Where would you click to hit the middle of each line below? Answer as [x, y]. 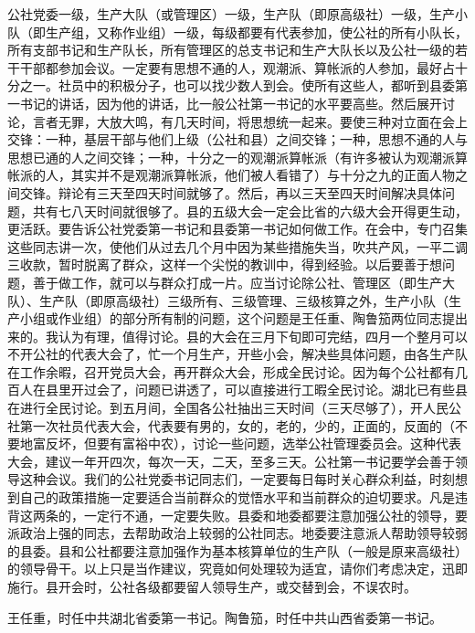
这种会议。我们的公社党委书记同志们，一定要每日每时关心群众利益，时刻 [237, 479]
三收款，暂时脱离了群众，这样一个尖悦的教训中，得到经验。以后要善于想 [225, 264]
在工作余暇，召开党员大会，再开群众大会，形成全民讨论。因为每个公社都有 [231, 371]
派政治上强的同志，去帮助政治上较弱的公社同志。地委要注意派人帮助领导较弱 [237, 533]
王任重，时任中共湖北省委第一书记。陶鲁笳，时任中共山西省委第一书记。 [225, 617]
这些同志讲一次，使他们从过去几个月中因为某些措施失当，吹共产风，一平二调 [237, 246]
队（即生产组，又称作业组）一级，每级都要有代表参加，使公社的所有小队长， [237, 32]
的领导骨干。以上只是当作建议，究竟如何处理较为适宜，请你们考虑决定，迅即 [237, 569]
